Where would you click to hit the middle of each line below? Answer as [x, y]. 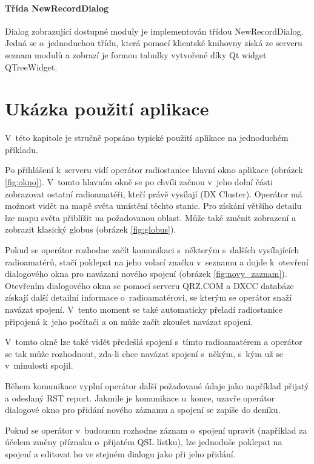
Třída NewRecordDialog [57, 8]
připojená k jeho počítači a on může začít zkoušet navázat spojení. [129, 321]
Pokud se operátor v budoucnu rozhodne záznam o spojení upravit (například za [156, 430]
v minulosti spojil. [39, 365]
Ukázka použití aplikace [107, 108]
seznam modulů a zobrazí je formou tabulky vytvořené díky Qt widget [136, 54]
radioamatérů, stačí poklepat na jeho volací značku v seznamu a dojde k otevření [157, 261]
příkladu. [22, 149]
